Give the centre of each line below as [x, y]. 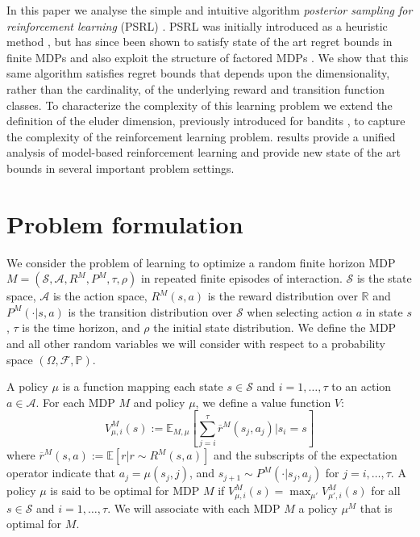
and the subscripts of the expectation [305, 455]
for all [386, 491]
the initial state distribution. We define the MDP [275, 327]
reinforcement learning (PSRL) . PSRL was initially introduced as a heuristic [197, 25]
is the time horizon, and [81, 327]
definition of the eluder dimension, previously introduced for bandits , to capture [206, 121]
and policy [159, 402]
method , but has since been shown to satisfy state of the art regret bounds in [200, 42]
